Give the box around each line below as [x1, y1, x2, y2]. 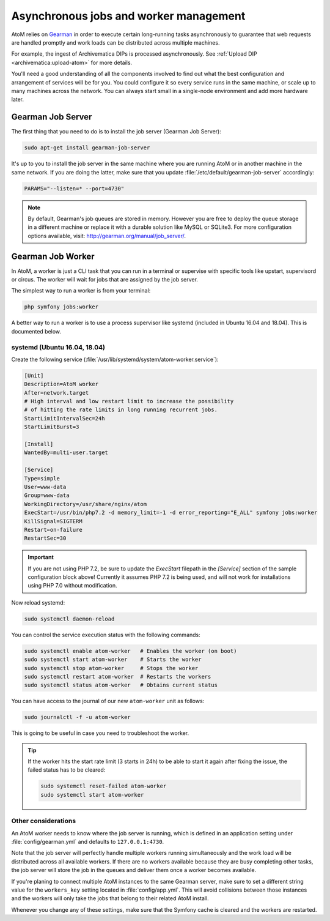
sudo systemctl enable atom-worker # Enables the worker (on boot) [24, 647, 237, 654]
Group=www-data [24, 492, 70, 499]
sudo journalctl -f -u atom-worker [24, 714, 131, 721]
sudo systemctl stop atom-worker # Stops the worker [24, 665, 199, 671]
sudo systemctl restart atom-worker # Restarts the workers [24, 673, 211, 680]
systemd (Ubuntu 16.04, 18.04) [11, 343, 105, 351]
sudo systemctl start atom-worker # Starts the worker [24, 656, 202, 663]
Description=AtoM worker [24, 381, 99, 388]
